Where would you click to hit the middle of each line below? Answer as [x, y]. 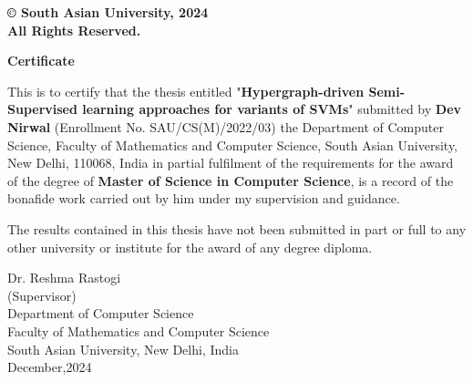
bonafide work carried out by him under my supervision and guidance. [204, 198]
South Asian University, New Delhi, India [123, 349]
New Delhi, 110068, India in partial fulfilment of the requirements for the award [231, 163]
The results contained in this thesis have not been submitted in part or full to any [237, 228]
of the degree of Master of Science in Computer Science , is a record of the [231, 180]
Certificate [41, 61]
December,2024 [50, 367]
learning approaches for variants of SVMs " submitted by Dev [272, 109]
